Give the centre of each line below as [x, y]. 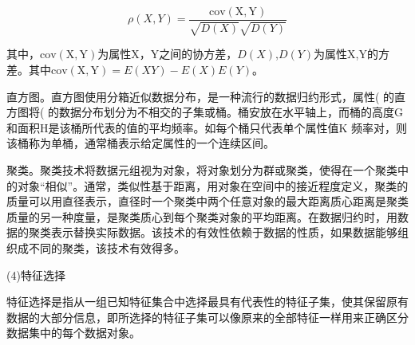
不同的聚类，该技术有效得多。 [107, 247]
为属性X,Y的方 [352, 54]
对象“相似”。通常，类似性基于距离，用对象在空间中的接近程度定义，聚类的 [213, 185]
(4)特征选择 [36, 274]
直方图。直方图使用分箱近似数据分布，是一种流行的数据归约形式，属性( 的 [201, 96]
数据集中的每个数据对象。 [73, 333]
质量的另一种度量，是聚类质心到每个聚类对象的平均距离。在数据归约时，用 [202, 216]
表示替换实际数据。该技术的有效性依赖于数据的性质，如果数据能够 [224, 232]
